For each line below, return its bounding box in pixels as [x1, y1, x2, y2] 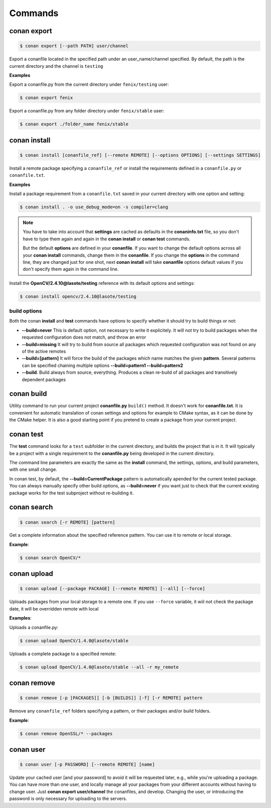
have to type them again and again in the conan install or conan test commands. [23, 236, 191, 242]
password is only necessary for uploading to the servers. [9, 795, 127, 801]
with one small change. [9, 466, 57, 472]
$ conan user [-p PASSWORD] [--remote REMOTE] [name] [20, 762, 155, 767]
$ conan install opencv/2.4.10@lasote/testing [20, 293, 137, 299]
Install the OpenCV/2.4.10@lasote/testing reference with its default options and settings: [9, 280, 195, 286]
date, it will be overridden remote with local [9, 605, 99, 612]
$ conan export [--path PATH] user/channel [20, 43, 129, 49]
